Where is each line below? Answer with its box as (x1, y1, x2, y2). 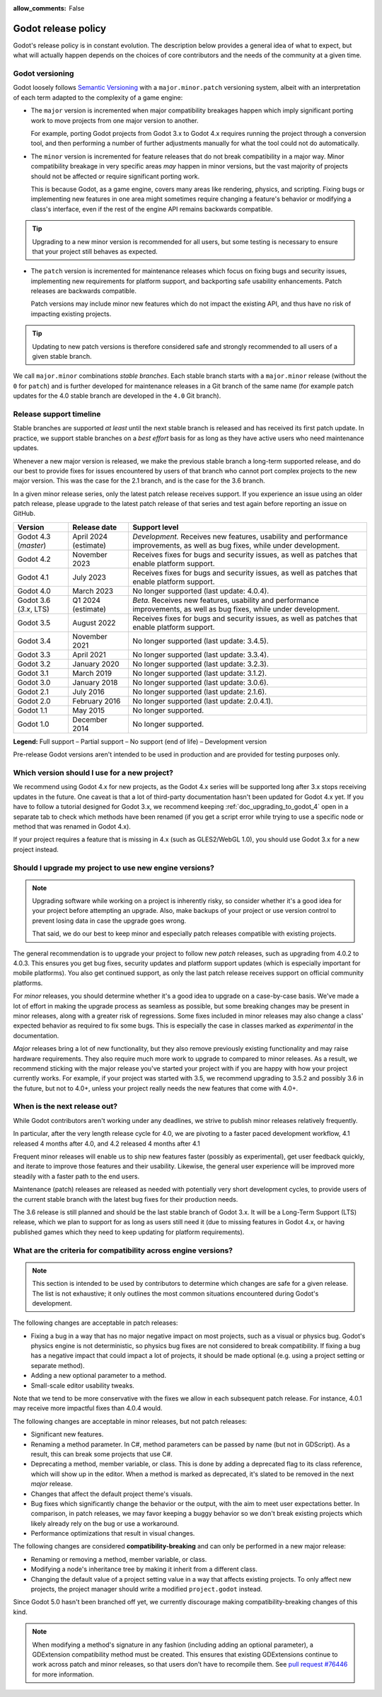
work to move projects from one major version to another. (30, 116, 199, 125)
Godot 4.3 (17, 531, 51, 541)
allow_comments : (13, 4, 66, 12)
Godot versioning (13, 69, 74, 79)
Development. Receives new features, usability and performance (132, 531, 348, 541)
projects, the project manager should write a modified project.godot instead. (30, 1585, 263, 1594)
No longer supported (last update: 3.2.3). (132, 659, 269, 669)
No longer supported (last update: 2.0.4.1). (132, 696, 274, 706)
